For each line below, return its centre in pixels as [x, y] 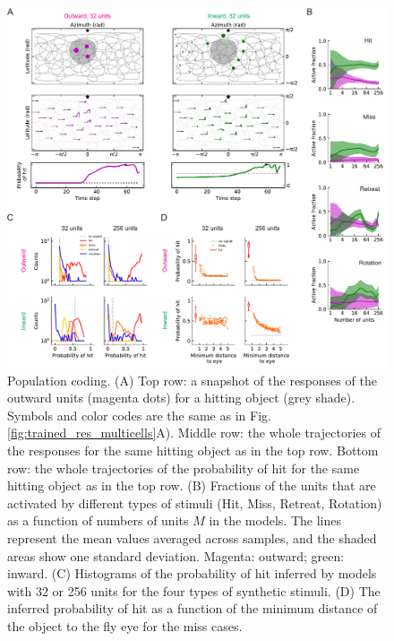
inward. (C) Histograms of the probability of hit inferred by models [192, 573]
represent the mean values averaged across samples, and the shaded [192, 537]
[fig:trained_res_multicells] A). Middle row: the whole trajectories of [194, 433]
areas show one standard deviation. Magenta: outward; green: [176, 555]
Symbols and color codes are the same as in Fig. [139, 415]
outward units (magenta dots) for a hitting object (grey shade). [181, 398]
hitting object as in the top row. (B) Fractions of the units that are [192, 485]
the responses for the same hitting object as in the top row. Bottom [193, 450]
